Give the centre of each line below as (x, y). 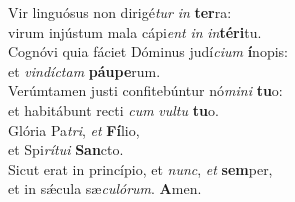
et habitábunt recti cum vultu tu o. (113, 109)
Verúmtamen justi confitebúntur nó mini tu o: (145, 90)
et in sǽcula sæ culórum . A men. (105, 188)
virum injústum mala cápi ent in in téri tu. (135, 31)
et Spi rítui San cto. (66, 149)
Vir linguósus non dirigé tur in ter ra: (120, 12)
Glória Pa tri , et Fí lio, (74, 129)
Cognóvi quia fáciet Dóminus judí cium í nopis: (148, 51)
